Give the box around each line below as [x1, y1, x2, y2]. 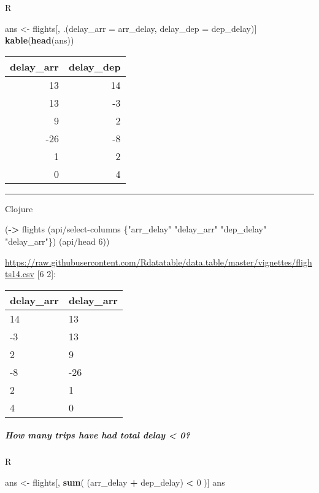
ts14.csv [5, 267, 34, 280]
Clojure [5, 202, 33, 215]
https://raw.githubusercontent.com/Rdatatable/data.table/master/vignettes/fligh [5, 255, 312, 268]
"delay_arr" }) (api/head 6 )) [5, 234, 110, 247]
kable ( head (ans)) [5, 34, 74, 47]
